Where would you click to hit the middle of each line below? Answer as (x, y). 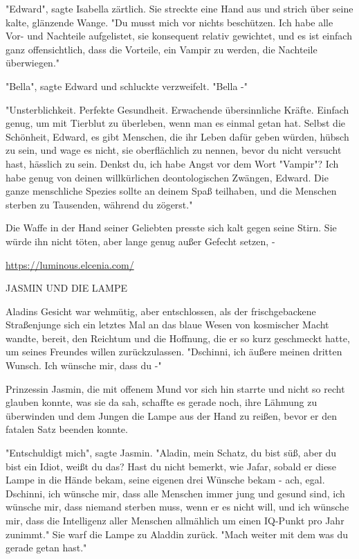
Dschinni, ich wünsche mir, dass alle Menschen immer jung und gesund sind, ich (175, 493)
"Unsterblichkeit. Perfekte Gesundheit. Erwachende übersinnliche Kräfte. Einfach (177, 109)
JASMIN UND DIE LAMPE (66, 288)
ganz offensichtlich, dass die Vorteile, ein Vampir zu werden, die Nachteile (162, 49)
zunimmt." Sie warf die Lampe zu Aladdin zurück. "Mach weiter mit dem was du (177, 534)
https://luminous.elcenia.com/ (70, 264)
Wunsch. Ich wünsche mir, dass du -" (84, 365)
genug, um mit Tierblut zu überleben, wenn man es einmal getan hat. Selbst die (176, 123)
